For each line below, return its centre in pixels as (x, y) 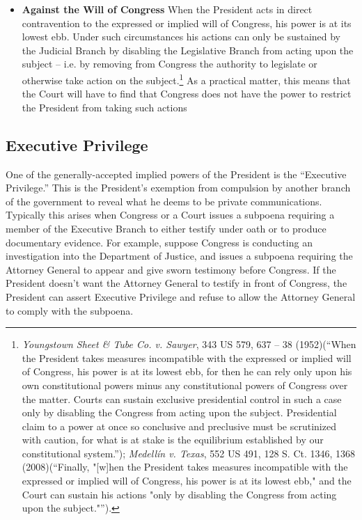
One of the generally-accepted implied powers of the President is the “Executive (176, 174)
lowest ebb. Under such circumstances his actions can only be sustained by (181, 37)
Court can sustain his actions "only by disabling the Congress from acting (179, 494)
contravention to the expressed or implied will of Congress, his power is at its (187, 23)
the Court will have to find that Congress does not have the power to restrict (187, 94)
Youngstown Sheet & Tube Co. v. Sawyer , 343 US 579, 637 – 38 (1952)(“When (189, 344)
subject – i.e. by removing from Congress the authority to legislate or (170, 64)
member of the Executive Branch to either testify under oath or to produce (166, 228)
